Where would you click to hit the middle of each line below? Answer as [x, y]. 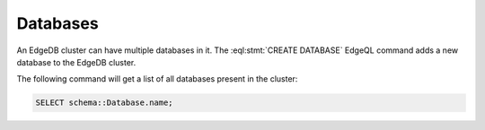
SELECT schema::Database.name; [105, 103]
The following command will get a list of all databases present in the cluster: [157, 79]
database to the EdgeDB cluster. [76, 62]
